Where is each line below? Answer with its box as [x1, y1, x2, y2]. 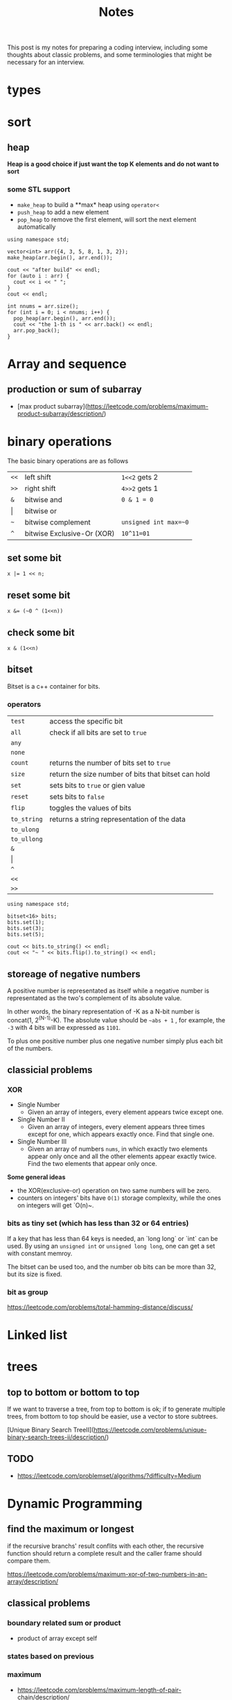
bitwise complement [24, 517, 91, 527]
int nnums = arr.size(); [7, 302, 79, 309]
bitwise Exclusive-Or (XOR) [24, 529, 115, 538]
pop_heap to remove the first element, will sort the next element [17, 215, 197, 223]
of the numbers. [7, 1044, 53, 1052]
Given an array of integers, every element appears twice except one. [27, 1108, 224, 1117]
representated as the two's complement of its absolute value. [7, 993, 182, 1002]
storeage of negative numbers [7, 968, 141, 980]
